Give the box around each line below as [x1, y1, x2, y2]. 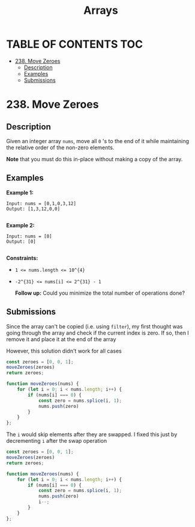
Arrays [83, 4, 118, 17]
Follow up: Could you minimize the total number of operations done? [14, 289, 185, 297]
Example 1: [6, 189, 34, 196]
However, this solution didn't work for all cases [6, 347, 122, 354]
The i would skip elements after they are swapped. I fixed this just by [6, 431, 178, 438]
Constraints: [6, 254, 38, 262]
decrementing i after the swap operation [6, 437, 107, 445]
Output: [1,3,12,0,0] [6, 206, 61, 212]
